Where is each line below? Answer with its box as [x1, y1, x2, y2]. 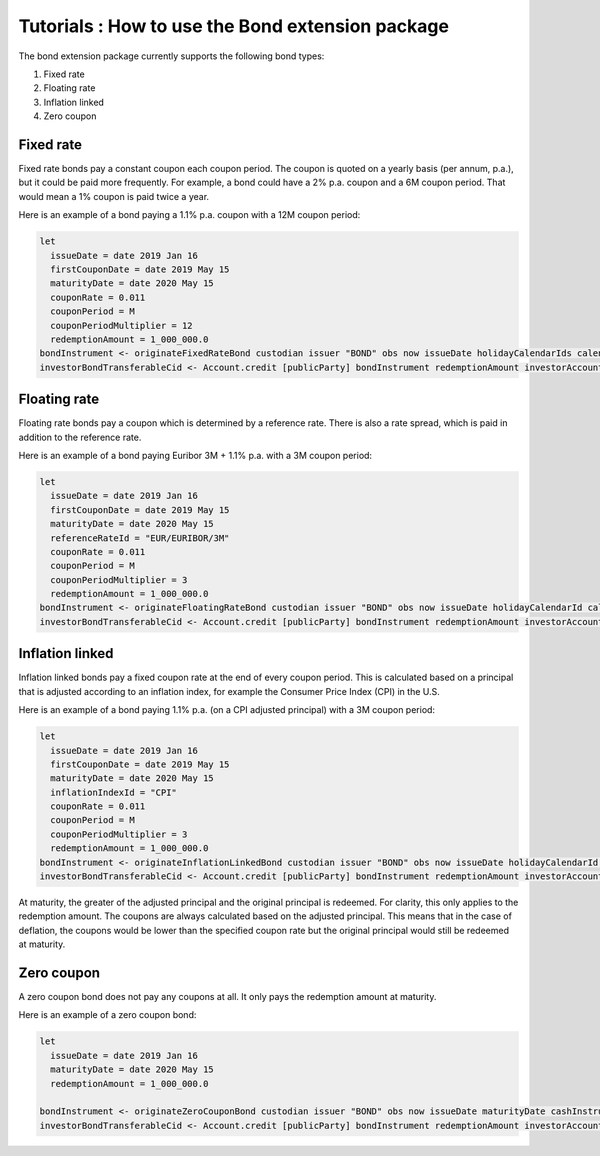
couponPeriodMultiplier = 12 [50, 320, 194, 331]
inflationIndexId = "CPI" [50, 786, 177, 798]
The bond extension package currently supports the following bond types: [18, 50, 325, 62]
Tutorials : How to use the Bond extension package [18, 15, 450, 37]
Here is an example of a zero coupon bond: [18, 1009, 197, 1021]
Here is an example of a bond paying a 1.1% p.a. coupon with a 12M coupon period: [18, 209, 361, 221]
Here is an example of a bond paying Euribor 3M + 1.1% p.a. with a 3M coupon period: [18, 449, 373, 461]
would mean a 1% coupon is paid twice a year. [18, 190, 210, 202]
